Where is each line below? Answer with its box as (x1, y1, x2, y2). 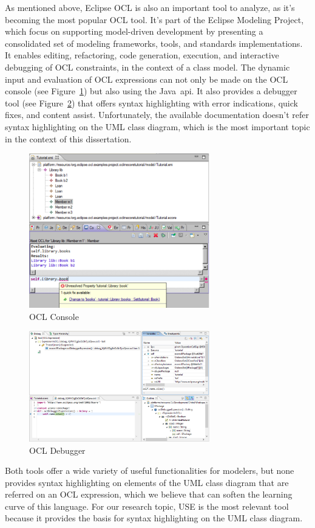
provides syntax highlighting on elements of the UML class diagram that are (5, 476, 289, 488)
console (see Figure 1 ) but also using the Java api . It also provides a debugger (5, 85, 297, 97)
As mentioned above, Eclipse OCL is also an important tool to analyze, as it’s (5, 1, 295, 13)
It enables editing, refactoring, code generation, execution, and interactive (5, 49, 279, 61)
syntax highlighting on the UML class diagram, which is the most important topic (5, 120, 310, 133)
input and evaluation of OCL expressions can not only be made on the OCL (5, 72, 288, 85)
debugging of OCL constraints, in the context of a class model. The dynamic (5, 60, 290, 73)
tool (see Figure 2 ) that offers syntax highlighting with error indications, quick (5, 96, 298, 109)
